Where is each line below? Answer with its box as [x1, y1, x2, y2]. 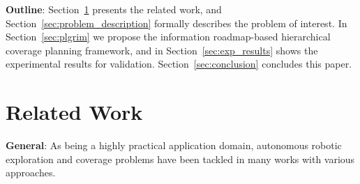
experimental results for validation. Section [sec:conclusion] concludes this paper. [6, 56, 352, 71]
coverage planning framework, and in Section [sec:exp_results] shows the [6, 43, 318, 57]
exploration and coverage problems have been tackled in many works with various [6, 151, 355, 166]
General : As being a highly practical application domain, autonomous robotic [6, 138, 342, 153]
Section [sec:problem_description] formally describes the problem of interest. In [6, 15, 347, 30]
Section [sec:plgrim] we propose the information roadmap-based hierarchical [6, 29, 331, 44]
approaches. [6, 165, 56, 180]
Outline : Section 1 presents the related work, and [6, 2, 222, 16]
